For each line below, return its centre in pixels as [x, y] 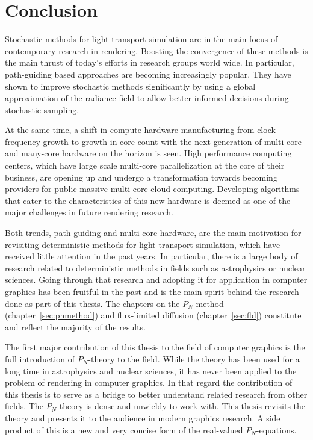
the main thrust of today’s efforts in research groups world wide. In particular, [150, 62]
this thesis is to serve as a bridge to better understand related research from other [156, 394]
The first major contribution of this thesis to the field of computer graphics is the [155, 347]
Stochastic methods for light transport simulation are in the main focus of [141, 39]
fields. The [24, 406]
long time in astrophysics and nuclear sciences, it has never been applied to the [151, 370]
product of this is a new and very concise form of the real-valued [124, 429]
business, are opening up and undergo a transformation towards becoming [141, 177]
